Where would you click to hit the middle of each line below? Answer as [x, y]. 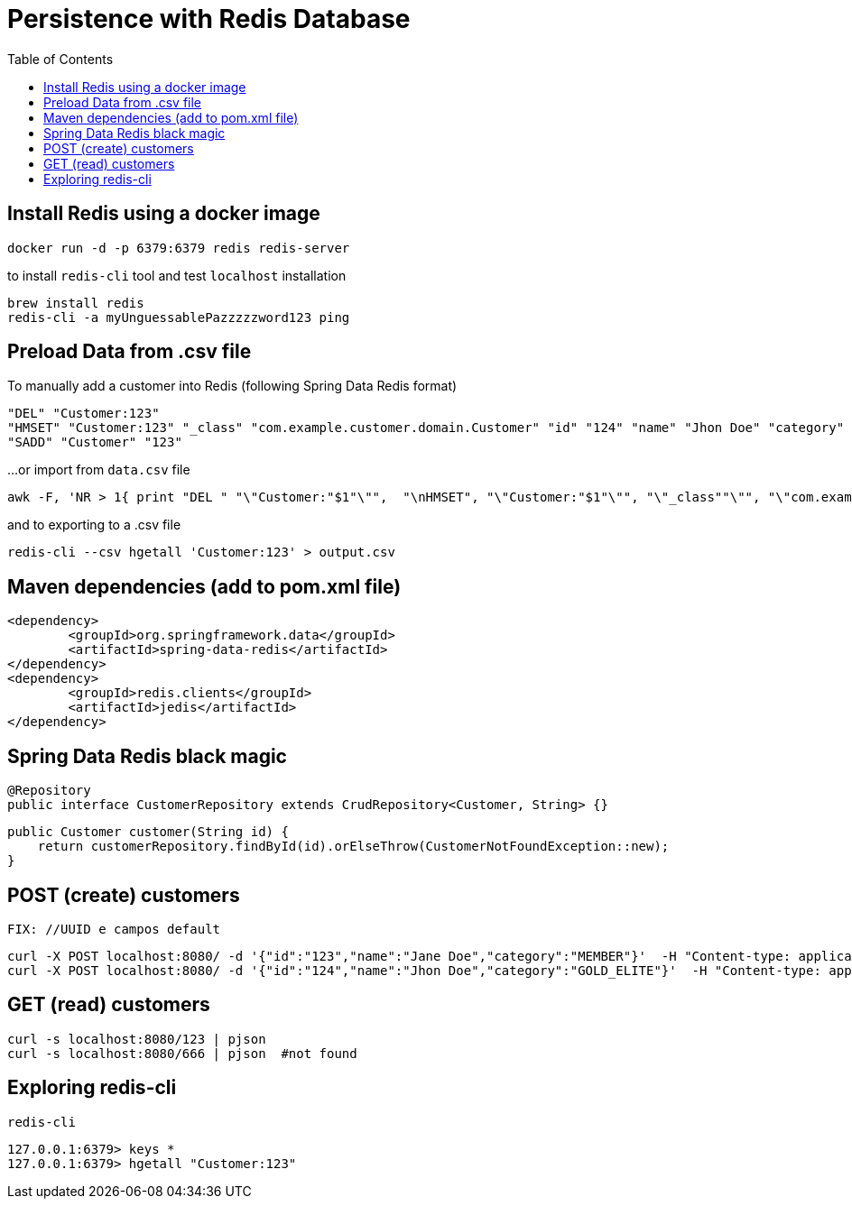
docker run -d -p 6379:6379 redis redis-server [179, 248]
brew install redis [76, 303]
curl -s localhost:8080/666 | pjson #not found [182, 1053]
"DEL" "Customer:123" [83, 414]
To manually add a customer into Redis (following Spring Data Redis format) [232, 386]
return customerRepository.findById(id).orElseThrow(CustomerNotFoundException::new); [353, 847]
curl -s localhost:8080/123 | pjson [137, 1039]
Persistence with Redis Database [209, 19]
